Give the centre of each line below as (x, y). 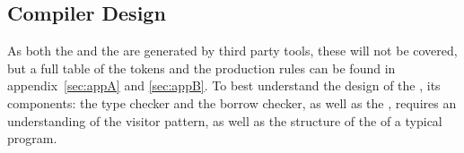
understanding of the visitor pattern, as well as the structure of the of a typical (225, 120)
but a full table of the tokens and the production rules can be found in (201, 68)
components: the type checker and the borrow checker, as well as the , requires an (232, 102)
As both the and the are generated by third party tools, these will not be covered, (232, 51)
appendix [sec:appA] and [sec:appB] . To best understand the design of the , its (224, 85)
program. (32, 138)
